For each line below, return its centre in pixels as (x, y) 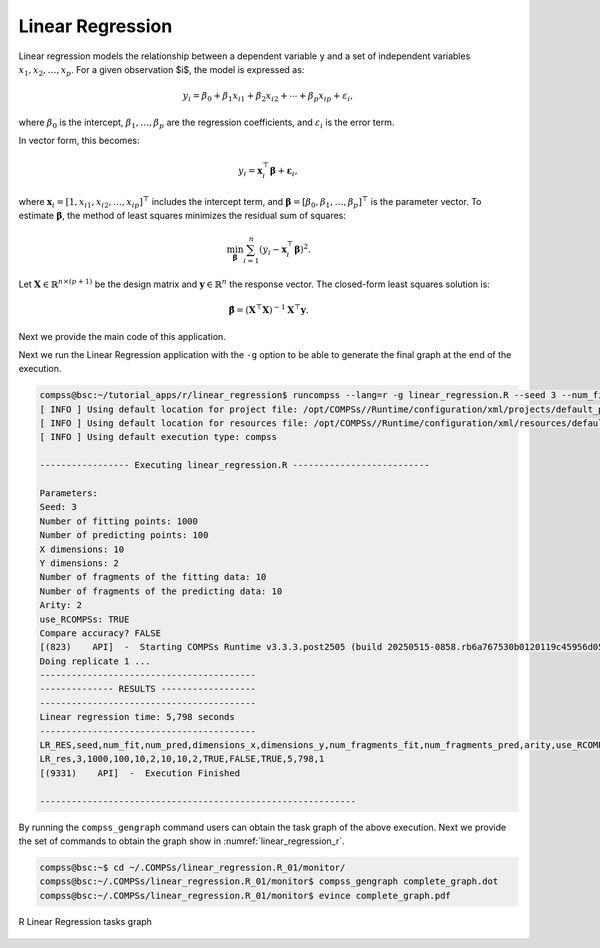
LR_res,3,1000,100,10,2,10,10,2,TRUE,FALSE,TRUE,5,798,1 (182, 759)
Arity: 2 (61, 605)
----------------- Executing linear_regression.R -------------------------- (234, 465)
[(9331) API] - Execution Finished (139, 773)
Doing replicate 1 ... (95, 661)
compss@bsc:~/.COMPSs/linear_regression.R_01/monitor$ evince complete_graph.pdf (245, 895)
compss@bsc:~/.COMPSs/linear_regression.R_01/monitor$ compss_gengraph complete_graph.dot (269, 881)
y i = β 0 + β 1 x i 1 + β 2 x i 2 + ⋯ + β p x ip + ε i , (268, 97)
